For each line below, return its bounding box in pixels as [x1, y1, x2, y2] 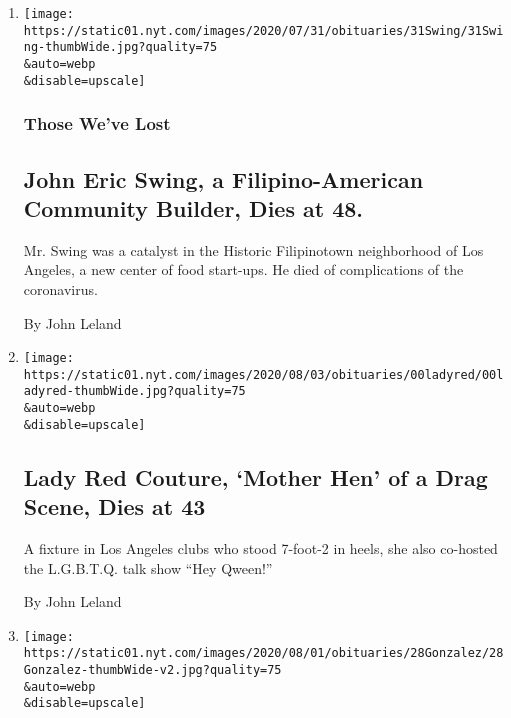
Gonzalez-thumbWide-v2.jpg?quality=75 [23, 663, 282, 678]
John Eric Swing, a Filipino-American [23, 163, 424, 194]
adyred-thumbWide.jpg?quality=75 [23, 384, 246, 399]
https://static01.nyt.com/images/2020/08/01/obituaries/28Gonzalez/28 [23, 646, 504, 661]
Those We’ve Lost [23, 111, 171, 136]
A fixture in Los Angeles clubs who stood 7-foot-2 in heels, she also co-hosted [23, 537, 498, 558]
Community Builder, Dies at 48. [23, 192, 363, 223]
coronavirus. [23, 278, 98, 299]
